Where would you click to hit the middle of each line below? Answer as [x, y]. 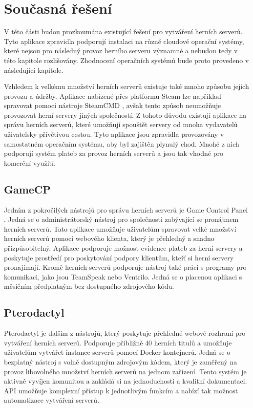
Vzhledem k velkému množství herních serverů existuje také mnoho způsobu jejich [126, 86]
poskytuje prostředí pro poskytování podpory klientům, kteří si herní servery [119, 257]
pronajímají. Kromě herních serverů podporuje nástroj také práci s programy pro [125, 267]
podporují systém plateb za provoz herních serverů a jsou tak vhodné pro [114, 153]
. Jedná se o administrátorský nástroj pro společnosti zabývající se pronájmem [121, 219]
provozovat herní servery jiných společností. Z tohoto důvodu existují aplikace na [125, 115]
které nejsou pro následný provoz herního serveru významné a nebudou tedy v [121, 51]
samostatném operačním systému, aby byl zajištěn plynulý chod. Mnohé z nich [122, 143]
